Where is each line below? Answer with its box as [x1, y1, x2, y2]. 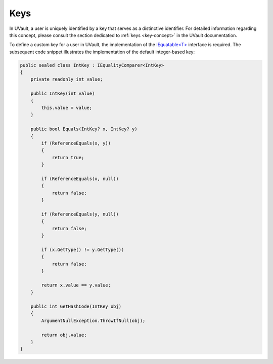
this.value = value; [41, 105, 93, 111]
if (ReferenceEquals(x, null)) [41, 175, 119, 181]
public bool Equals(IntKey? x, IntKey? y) [30, 126, 138, 132]
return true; [52, 155, 84, 160]
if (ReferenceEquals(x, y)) [41, 140, 111, 146]
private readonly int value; [30, 77, 103, 82]
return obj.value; [41, 332, 87, 338]
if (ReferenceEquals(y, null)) [41, 211, 119, 217]
